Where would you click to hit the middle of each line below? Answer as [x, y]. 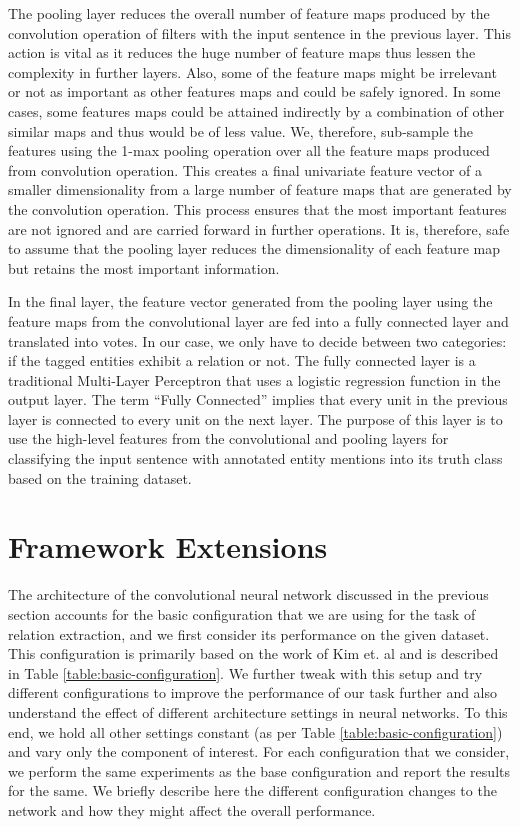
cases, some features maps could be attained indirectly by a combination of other [256, 110]
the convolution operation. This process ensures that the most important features [257, 208]
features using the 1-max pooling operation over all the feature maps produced [249, 150]
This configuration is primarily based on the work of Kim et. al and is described [253, 653]
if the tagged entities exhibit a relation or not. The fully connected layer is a [242, 360]
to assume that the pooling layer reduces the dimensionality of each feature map [254, 248]
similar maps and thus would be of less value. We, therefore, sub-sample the [240, 130]
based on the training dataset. [100, 477]
